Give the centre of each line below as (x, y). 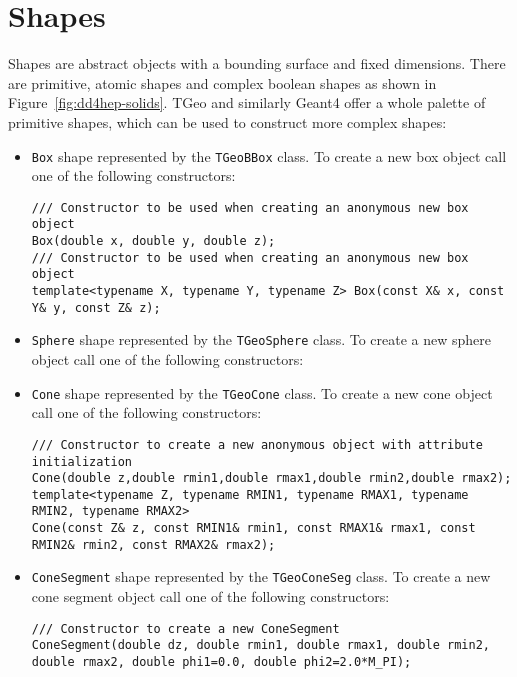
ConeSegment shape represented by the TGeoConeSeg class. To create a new (261, 576)
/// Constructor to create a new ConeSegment (185, 628)
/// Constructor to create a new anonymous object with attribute (257, 444)
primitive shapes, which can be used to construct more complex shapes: (227, 121)
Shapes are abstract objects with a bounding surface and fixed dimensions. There (257, 63)
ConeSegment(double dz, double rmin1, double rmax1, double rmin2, (260, 645)
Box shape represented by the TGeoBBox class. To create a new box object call (269, 155)
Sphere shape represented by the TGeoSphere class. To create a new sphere (261, 339)
